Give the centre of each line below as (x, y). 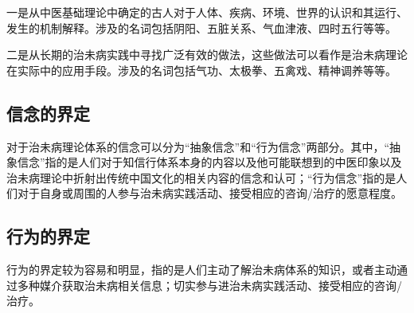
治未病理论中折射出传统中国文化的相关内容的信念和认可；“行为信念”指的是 (201, 177)
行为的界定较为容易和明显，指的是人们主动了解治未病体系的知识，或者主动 (201, 270)
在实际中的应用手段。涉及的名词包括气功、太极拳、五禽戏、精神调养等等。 (201, 70)
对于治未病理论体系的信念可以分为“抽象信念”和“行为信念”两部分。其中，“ (198, 146)
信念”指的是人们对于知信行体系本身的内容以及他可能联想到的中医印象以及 (209, 162)
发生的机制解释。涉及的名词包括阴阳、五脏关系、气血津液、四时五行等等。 (201, 27)
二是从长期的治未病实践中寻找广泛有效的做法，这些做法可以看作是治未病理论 (207, 55)
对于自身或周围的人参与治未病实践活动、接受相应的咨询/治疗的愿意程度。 (209, 193)
